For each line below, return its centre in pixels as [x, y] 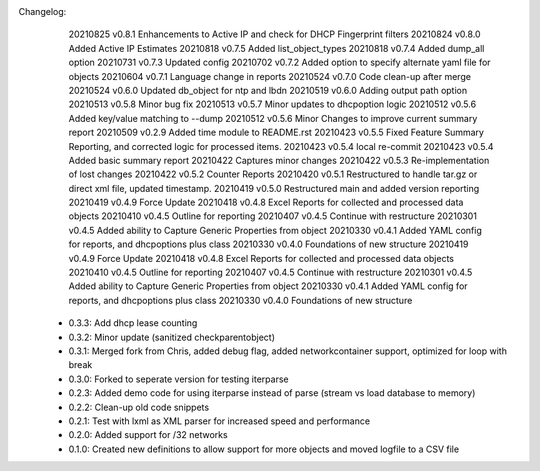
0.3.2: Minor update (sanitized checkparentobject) [171, 337]
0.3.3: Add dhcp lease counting [133, 323]
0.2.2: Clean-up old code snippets [139, 407]
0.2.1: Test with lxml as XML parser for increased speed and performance [219, 421]
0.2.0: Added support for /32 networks [148, 435]
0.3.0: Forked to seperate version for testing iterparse [178, 379]
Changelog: [42, 11]
